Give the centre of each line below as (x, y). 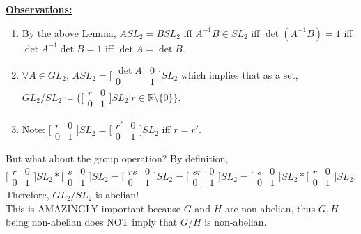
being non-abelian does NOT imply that (92, 222)
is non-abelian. (236, 222)
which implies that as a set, (239, 74)
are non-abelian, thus (270, 208)
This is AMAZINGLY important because (93, 208)
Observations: (39, 9)
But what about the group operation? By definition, (117, 158)
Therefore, (28, 195)
